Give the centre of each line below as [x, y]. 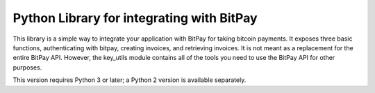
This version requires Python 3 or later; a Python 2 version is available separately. [130, 80]
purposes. [27, 67]
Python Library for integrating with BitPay [135, 18]
